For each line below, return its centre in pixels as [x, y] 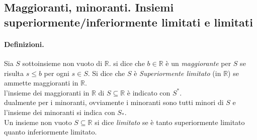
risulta [14, 73]
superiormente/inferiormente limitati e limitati [128, 22]
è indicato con [149, 92]
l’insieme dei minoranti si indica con [60, 112]
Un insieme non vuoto [38, 122]
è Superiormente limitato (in [178, 73]
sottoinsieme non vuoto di [62, 63]
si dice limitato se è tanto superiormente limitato [170, 122]
